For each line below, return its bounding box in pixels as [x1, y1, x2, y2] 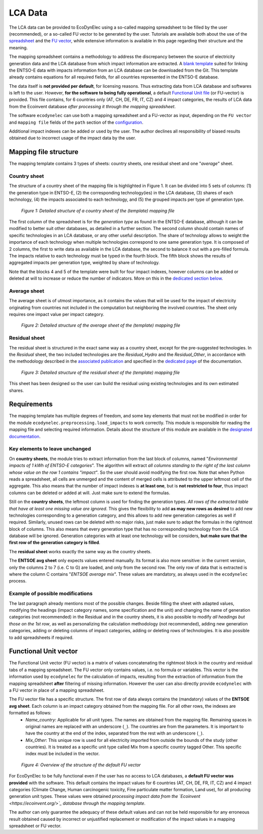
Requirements [9, 400, 53, 408]
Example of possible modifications [9, 590, 93, 597]
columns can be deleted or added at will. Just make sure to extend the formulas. [9, 490, 170, 496]
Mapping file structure [9, 148, 79, 156]
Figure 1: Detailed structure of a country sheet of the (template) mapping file [21, 208, 175, 213]
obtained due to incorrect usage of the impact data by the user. [9, 135, 136, 141]
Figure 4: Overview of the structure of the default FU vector [21, 762, 141, 768]
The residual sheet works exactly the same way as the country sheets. [9, 548, 152, 554]
